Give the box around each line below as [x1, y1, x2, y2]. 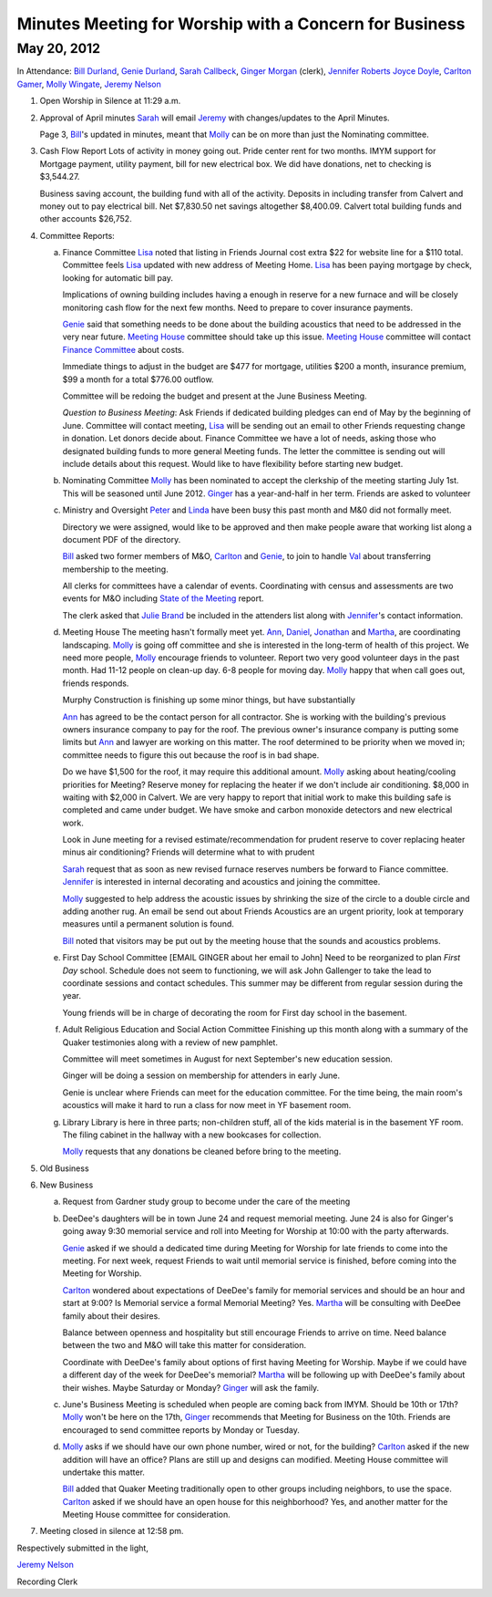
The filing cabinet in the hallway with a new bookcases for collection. [62, 1129, 322, 1140]
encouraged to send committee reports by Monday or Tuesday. [62, 1424, 301, 1436]
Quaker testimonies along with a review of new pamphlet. [62, 1036, 278, 1048]
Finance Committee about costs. [62, 344, 185, 355]
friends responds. [62, 678, 129, 689]
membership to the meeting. [62, 564, 169, 575]
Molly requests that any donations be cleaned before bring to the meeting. [62, 1146, 342, 1157]
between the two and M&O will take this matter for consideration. [62, 1340, 307, 1351]
